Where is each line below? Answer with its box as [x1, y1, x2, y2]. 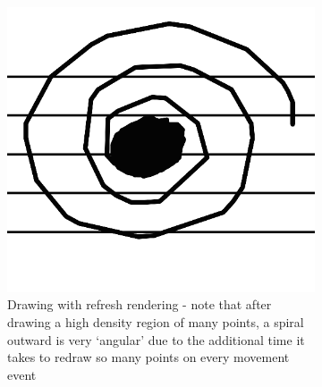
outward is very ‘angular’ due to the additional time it [7, 330, 305, 349]
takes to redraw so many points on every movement [7, 348, 290, 366]
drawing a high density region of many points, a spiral [7, 313, 304, 332]
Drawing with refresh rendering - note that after [7, 295, 272, 314]
